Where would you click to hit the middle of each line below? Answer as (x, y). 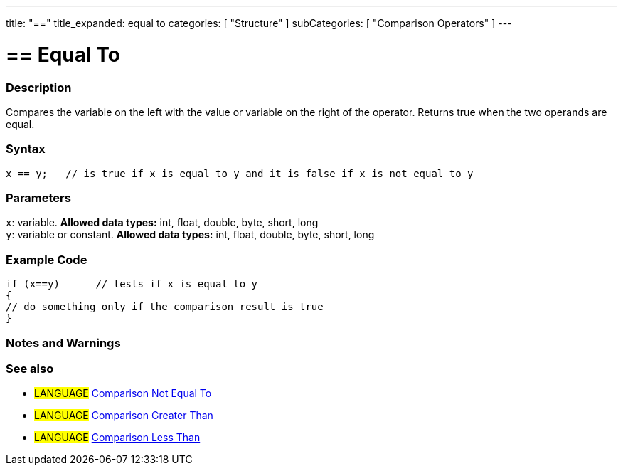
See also (30, 368)
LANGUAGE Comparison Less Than (117, 438)
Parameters (38, 198)
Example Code (47, 259)
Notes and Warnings (63, 343)
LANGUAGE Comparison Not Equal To (123, 393)
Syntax (26, 149)
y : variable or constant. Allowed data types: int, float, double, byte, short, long (190, 235)
